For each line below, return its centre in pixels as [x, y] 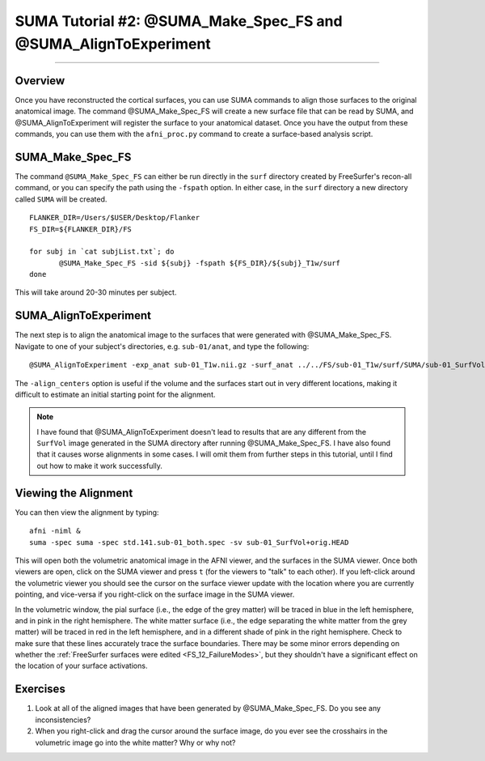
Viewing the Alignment [74, 493]
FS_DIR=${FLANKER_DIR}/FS [81, 229]
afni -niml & [55, 531]
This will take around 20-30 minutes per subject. [96, 292]
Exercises [40, 689]
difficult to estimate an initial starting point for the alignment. [115, 394]
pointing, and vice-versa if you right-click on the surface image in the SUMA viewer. [155, 594]
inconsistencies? [63, 720]
